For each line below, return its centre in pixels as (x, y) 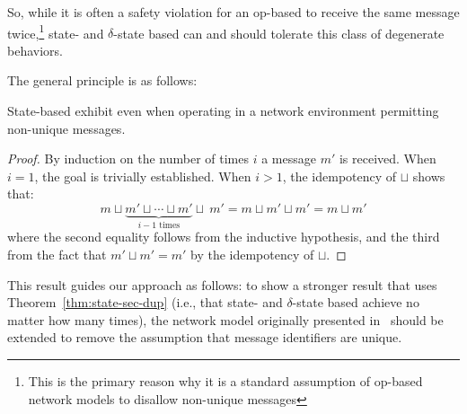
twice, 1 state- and (56, 31)
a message (289, 159)
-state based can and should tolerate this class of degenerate (279, 33)
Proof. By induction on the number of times (128, 159)
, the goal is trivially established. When (143, 176)
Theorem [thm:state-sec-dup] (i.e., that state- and (145, 302)
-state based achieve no (356, 302)
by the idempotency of (252, 255)
